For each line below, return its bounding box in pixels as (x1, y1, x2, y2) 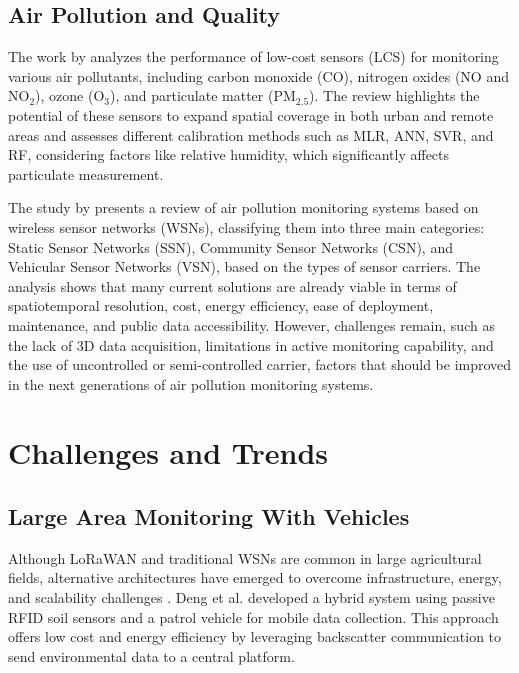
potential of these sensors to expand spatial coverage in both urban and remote (8, 104, 494, 125)
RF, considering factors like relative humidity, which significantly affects (8, 144, 450, 165)
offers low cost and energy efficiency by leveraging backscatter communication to (8, 626, 502, 647)
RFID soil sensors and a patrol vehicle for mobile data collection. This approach (8, 606, 499, 627)
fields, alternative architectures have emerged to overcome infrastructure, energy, (8, 567, 502, 588)
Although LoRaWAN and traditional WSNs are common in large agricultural (8, 547, 482, 568)
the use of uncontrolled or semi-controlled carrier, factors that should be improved (8, 354, 512, 375)
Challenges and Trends (8, 432, 329, 473)
